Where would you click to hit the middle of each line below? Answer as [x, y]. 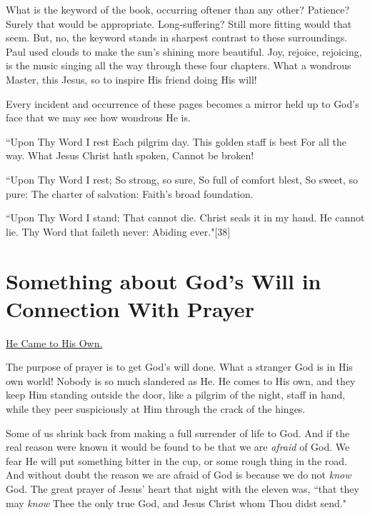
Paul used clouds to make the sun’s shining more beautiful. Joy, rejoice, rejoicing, [184, 51]
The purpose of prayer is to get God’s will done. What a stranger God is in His [179, 367]
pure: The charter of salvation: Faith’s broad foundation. [130, 193]
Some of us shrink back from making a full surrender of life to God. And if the [178, 432]
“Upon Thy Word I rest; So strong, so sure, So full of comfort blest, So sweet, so [182, 179]
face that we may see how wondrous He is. [98, 117]
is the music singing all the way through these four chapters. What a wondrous [179, 65]
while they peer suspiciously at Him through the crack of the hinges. [156, 409]
